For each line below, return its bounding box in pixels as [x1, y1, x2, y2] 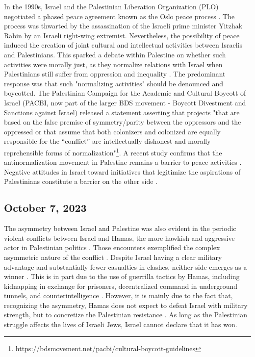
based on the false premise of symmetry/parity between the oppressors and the [4, 117, 241, 127]
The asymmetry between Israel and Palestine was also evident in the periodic [4, 223, 236, 233]
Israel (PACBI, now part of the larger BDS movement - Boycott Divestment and [4, 97, 246, 107]
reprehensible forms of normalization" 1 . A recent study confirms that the [4, 146, 222, 157]
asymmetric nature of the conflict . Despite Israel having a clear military [4, 252, 222, 262]
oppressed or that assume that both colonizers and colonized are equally [4, 126, 221, 136]
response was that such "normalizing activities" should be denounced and [4, 78, 223, 88]
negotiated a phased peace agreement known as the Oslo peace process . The [4, 11, 235, 21]
